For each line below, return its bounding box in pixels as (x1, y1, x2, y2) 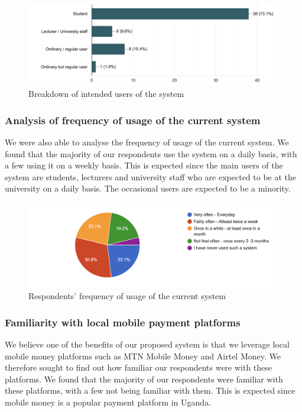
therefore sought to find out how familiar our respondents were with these (5, 361, 272, 374)
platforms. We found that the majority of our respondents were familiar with (5, 372, 283, 385)
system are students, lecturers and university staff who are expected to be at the (5, 170, 297, 183)
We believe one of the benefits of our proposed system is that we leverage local (5, 338, 290, 351)
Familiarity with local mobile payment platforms (5, 314, 241, 329)
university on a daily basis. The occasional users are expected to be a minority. (5, 182, 291, 194)
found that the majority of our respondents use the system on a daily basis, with (5, 147, 297, 160)
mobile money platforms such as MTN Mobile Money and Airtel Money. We (5, 349, 281, 362)
